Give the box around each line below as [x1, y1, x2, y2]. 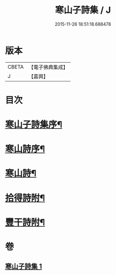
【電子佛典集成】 [28, 64, 68, 71]
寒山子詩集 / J [55, 4, 111, 16]
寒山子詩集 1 [5, 262, 42, 271]
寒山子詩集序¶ [5, 119, 63, 130]
